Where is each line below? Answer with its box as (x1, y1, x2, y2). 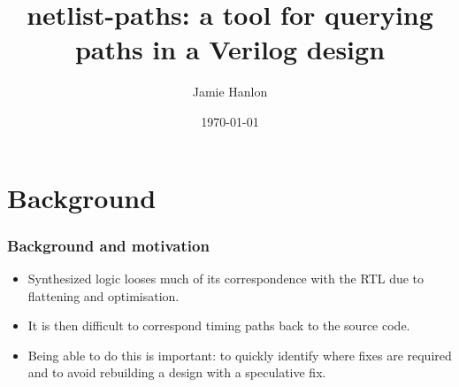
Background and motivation (7, 234, 210, 256)
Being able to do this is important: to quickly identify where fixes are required (27, 345, 452, 364)
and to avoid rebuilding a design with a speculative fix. (27, 363, 326, 382)
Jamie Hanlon (192, 82, 268, 101)
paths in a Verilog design (74, 31, 386, 67)
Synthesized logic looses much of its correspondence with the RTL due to (27, 268, 425, 287)
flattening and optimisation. (27, 286, 180, 305)
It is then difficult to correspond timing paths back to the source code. (27, 316, 410, 335)
